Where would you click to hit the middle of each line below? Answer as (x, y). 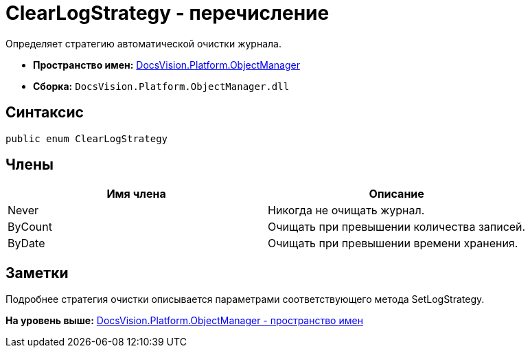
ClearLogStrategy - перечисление (168, 13)
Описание (396, 194)
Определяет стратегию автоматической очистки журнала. (143, 43)
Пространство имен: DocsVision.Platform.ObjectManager (166, 65)
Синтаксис (45, 113)
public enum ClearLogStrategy (87, 138)
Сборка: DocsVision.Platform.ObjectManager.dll (161, 86)
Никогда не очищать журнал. (346, 210)
